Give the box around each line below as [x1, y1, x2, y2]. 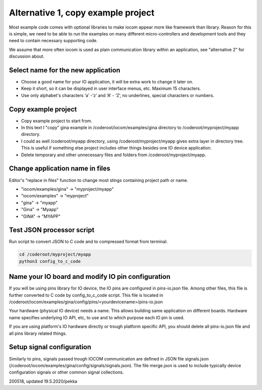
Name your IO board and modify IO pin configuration [9, 273, 171, 281]
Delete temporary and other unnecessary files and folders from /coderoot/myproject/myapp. [21, 152, 206, 158]
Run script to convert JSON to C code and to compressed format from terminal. [9, 239, 168, 244]
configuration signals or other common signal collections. [9, 369, 124, 375]
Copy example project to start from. [21, 118, 93, 124]
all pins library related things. [9, 330, 67, 336]
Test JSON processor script [9, 226, 95, 234]
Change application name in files [9, 164, 111, 173]
